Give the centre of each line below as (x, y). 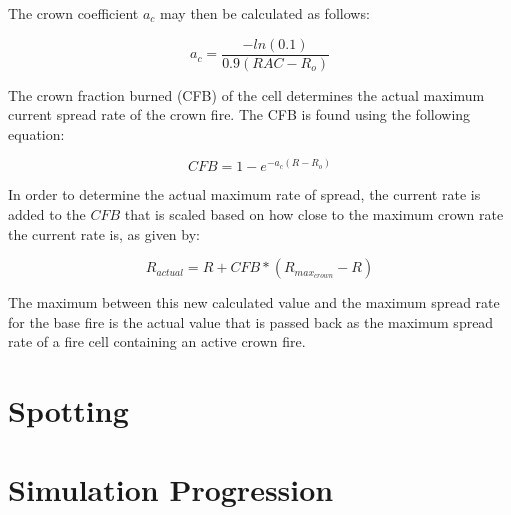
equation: (36, 133)
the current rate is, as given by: (104, 233)
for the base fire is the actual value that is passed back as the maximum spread (251, 321)
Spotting (68, 410)
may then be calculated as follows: (265, 13)
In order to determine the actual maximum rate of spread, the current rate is (244, 194)
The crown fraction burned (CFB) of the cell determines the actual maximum (246, 94)
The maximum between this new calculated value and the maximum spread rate (254, 302)
